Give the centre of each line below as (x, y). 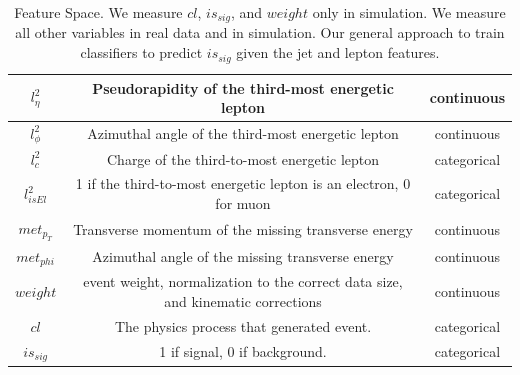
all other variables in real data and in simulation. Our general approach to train (260, 32)
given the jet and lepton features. (338, 52)
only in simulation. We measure (409, 12)
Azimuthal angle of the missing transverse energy (243, 256)
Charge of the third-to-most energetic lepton (243, 158)
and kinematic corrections (243, 300)
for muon (243, 203)
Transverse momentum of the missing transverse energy (243, 229)
